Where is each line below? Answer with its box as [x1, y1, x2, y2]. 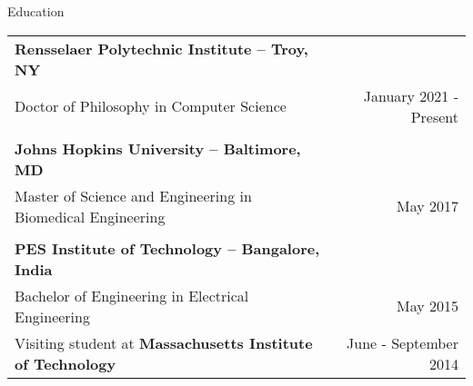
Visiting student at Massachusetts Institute [15, 332, 313, 353]
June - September [347, 332, 458, 353]
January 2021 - [363, 84, 458, 106]
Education [7, 2, 65, 20]
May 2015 [396, 295, 458, 317]
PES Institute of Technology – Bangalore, [15, 237, 320, 259]
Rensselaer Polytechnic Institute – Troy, [15, 37, 308, 59]
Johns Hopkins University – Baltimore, [15, 137, 301, 159]
